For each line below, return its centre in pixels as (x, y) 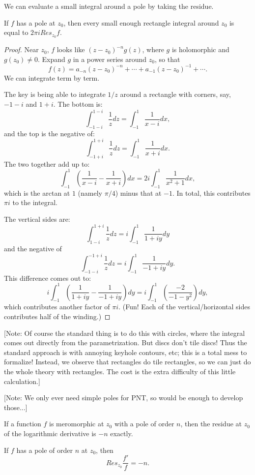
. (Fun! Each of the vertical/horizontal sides (184, 307)
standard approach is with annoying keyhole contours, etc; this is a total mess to (126, 352)
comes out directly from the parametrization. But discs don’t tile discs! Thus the (126, 342)
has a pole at (36, 22)
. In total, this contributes (212, 193)
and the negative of (33, 248)
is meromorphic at (77, 424)
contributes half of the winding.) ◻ (57, 316)
